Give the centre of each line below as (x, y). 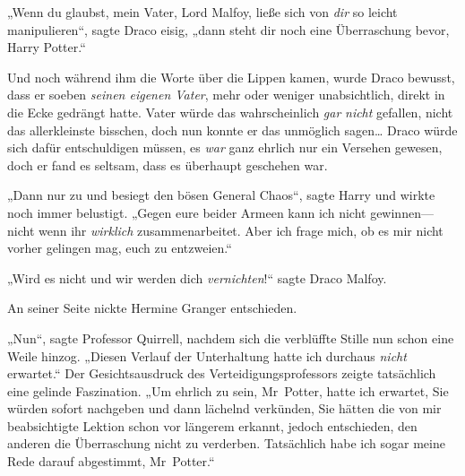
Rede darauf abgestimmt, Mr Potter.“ (111, 461)
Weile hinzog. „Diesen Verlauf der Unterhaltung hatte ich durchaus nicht (207, 355)
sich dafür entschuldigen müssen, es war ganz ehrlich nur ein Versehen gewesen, (225, 147)
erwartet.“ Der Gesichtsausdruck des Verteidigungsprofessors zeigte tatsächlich (222, 373)
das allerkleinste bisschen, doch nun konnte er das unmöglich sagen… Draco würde (232, 130)
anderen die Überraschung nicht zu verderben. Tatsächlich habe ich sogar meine (226, 443)
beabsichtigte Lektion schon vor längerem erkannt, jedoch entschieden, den (212, 425)
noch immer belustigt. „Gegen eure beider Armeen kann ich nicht (187, 212)
